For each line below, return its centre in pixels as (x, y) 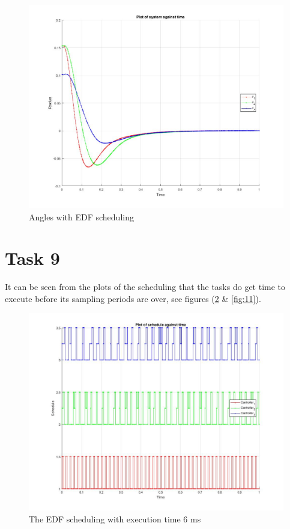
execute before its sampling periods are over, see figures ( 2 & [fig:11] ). (133, 298)
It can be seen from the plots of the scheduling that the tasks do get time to (145, 287)
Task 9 (32, 258)
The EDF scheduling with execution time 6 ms (115, 518)
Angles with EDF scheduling (81, 216)
